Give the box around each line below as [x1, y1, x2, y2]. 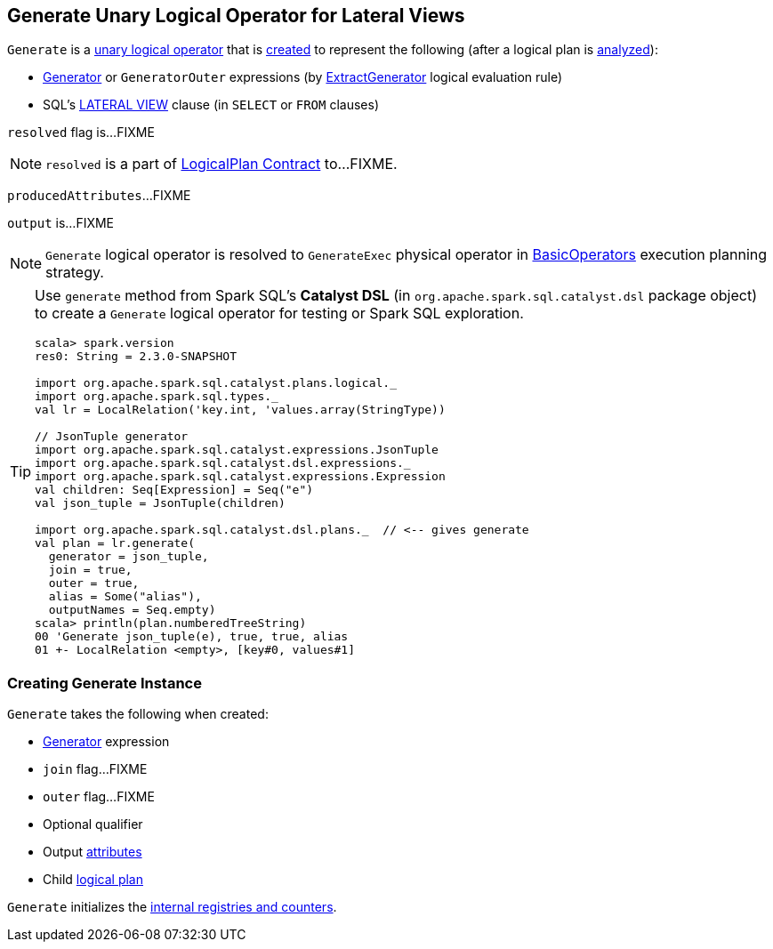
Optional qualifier [43, 816, 143, 832]
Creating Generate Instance [7, 673, 202, 692]
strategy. [45, 263, 104, 282]
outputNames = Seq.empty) [48, 603, 216, 617]
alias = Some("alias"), [48, 590, 202, 604]
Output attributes [43, 844, 142, 860]
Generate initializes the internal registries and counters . [7, 899, 337, 915]
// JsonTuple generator [35, 430, 189, 444]
